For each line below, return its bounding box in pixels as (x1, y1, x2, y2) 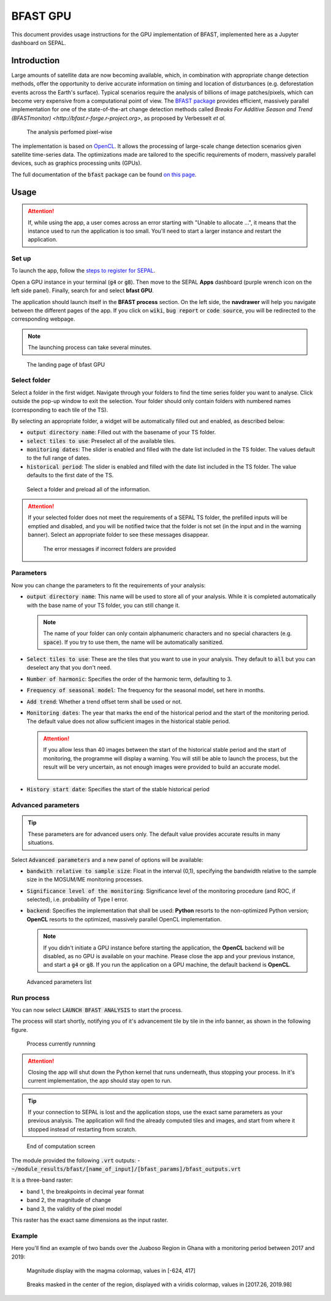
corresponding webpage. (11, 315, 75, 322)
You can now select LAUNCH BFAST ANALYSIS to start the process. (11, 1006, 183, 1014)
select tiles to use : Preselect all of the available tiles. (26, 437, 176, 445)
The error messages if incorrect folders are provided (43, 545, 176, 552)
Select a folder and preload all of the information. (26, 485, 151, 493)
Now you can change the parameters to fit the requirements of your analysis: (11, 581, 206, 589)
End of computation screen (26, 1143, 96, 1150)
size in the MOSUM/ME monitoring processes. (26, 876, 143, 883)
